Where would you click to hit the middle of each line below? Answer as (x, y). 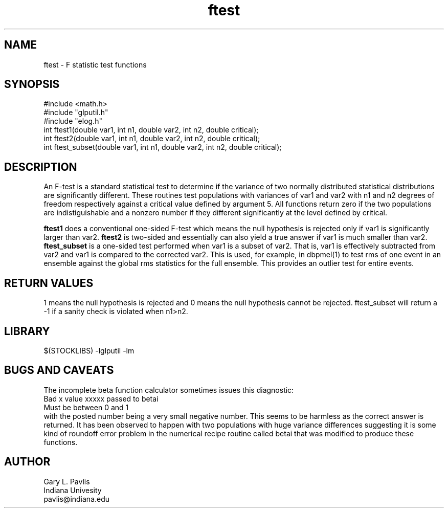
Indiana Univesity (73, 490)
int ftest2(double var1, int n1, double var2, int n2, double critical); (152, 139)
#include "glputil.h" (76, 113)
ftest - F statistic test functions (95, 64)
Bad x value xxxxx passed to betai (101, 398)
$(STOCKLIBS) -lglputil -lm (89, 350)
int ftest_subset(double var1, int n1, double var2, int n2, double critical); (163, 147)
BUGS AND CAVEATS (59, 370)
